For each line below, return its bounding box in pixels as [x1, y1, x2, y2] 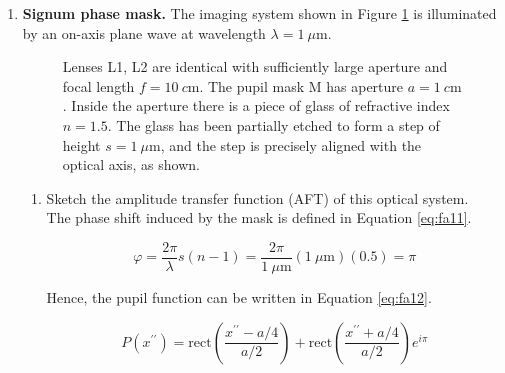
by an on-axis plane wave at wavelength [22, 22, 266, 43]
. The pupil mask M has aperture [199, 75, 404, 96]
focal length [62, 75, 135, 96]
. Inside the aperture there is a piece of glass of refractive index [62, 95, 450, 116]
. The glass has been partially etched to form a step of [107, 114, 440, 135]
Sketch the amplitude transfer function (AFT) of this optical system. [46, 187, 469, 208]
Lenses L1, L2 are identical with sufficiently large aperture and [62, 56, 448, 77]
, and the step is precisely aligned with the [160, 134, 422, 155]
